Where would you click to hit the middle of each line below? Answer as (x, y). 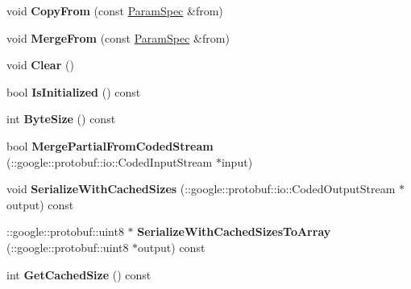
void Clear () (40, 65)
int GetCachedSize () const (79, 274)
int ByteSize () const (61, 119)
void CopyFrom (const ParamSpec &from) (115, 10)
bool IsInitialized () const (74, 91)
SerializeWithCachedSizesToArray (234, 231)
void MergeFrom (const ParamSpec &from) (118, 37)
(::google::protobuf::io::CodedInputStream (110, 161)
